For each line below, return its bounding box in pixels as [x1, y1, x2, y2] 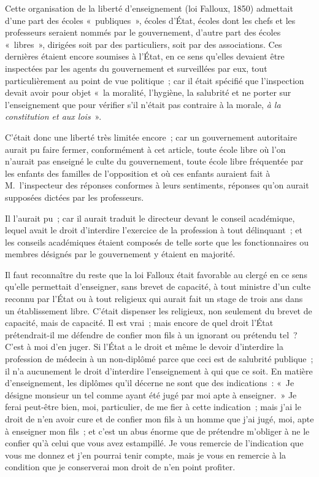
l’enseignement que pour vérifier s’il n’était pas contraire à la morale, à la [5, 98, 281, 111]
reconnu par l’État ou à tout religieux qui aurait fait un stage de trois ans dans [5, 292, 303, 305]
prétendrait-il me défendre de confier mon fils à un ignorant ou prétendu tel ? [5, 328, 298, 341]
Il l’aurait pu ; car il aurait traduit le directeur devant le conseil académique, [5, 211, 295, 224]
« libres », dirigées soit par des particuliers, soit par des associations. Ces [5, 37, 282, 50]
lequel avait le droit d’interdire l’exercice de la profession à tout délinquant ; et [5, 223, 302, 236]
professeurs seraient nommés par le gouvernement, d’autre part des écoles [5, 26, 281, 39]
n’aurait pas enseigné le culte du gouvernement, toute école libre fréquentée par [5, 155, 304, 168]
